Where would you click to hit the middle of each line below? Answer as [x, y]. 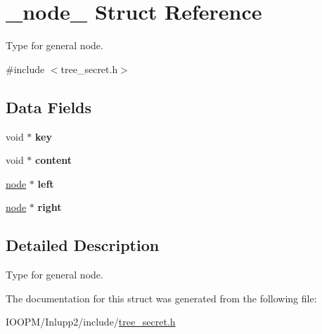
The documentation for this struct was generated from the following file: [161, 298]
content [54, 160]
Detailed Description [83, 245]
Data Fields [49, 107]
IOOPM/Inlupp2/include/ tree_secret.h [91, 322]
